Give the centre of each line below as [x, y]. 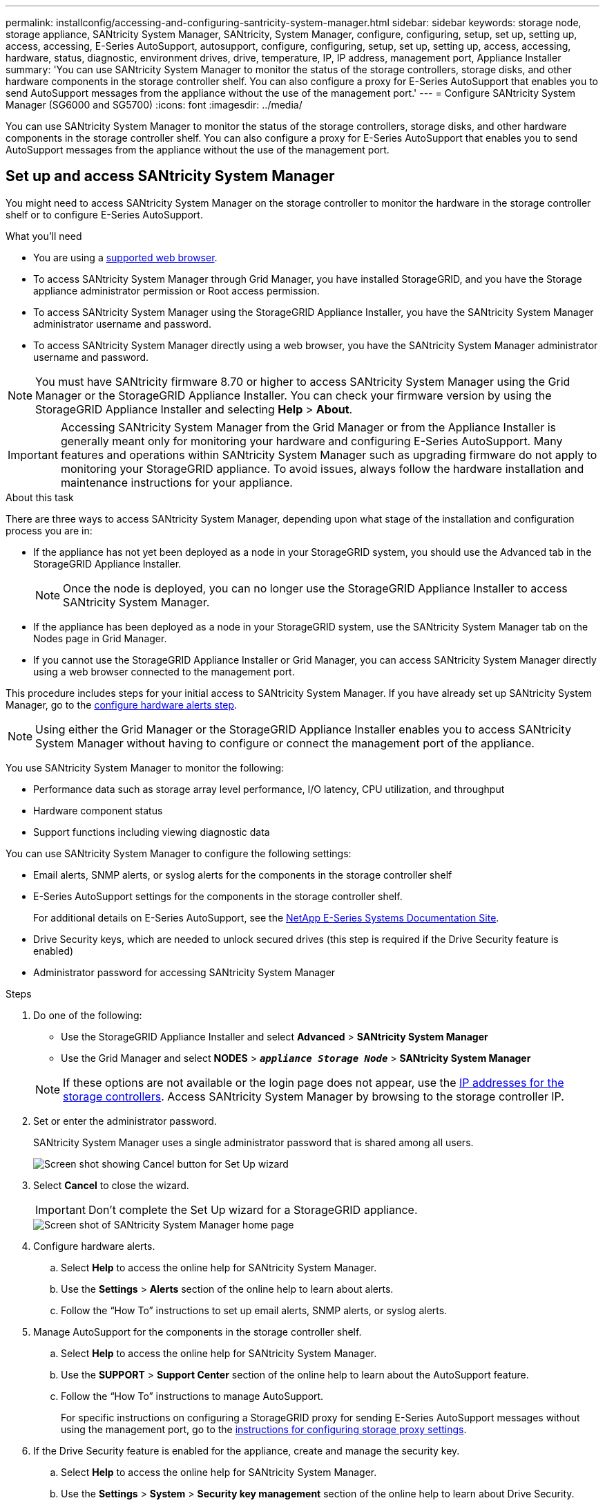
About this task [40, 497]
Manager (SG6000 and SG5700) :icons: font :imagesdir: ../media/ [154, 105]
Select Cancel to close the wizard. [111, 1185]
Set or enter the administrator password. [125, 1121]
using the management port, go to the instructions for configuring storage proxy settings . [264, 1429]
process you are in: [49, 530]
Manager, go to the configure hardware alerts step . [122, 704]
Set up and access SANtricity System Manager [170, 176]
